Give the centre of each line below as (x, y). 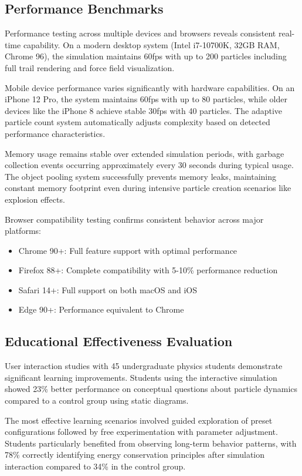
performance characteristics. (55, 133)
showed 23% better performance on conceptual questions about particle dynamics (151, 389)
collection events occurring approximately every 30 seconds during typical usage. (149, 165)
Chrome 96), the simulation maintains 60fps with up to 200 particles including (146, 56)
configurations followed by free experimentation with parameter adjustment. (141, 432)
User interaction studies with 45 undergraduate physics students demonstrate (144, 366)
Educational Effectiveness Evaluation (119, 341)
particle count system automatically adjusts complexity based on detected (138, 122)
